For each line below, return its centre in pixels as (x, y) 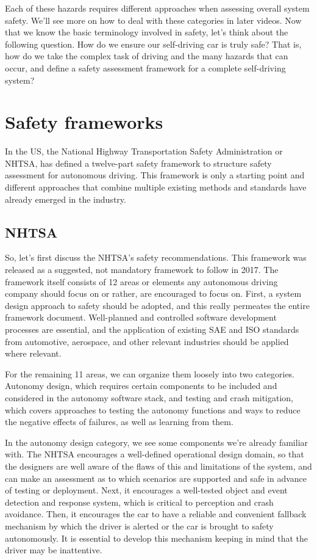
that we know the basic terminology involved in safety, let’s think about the (147, 32)
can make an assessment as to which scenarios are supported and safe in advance (156, 478)
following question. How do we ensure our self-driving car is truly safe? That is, (153, 44)
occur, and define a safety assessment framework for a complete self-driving (145, 67)
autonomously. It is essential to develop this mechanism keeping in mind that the (157, 538)
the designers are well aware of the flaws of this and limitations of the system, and (158, 466)
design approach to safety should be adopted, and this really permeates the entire (157, 305)
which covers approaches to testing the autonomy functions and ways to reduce (153, 409)
